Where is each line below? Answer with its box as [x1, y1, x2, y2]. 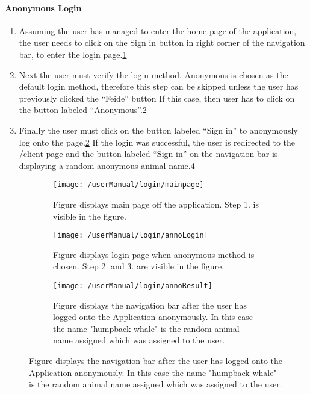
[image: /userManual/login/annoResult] [53, 282, 212, 291]
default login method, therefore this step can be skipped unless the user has [19, 80, 299, 93]
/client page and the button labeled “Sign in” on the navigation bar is [19, 147, 278, 160]
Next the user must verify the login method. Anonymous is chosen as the [19, 68, 288, 81]
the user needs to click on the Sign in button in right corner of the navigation [19, 36, 305, 49]
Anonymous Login [5, 1, 82, 14]
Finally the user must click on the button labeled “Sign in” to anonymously [19, 123, 298, 136]
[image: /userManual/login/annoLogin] [53, 231, 208, 240]
